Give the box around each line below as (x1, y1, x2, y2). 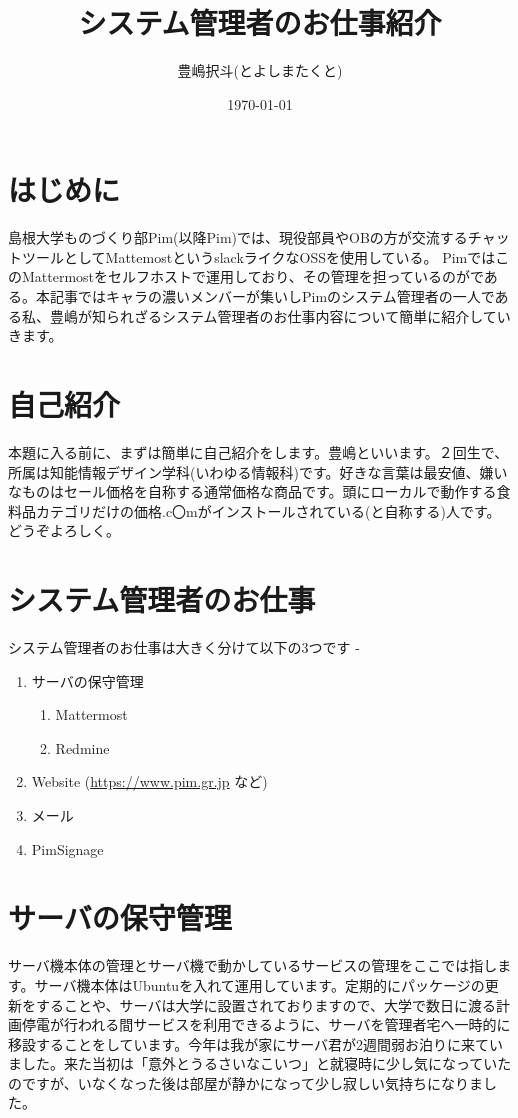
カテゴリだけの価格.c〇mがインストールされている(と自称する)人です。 (35, 500, 501, 521)
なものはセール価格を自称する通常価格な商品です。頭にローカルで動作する (8, 481, 497, 502)
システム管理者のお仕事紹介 (78, 2, 442, 43)
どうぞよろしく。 (8, 520, 120, 541)
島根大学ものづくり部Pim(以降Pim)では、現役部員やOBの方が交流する (8, 227, 468, 248)
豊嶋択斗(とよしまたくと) (177, 60, 343, 81)
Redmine (55, 737, 110, 758)
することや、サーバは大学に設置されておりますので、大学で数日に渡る (35, 994, 497, 1015)
